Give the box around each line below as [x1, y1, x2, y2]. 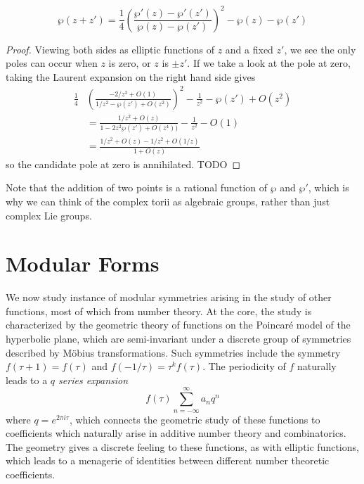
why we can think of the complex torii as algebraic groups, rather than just [6, 193, 330, 208]
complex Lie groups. [6, 208, 92, 222]
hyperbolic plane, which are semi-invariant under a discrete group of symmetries [6, 331, 351, 346]
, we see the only [284, 42, 356, 56]
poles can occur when [6, 56, 98, 70]
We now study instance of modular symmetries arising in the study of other [6, 290, 332, 305]
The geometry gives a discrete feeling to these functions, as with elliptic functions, [6, 439, 359, 454]
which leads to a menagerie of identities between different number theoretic [6, 453, 330, 468]
